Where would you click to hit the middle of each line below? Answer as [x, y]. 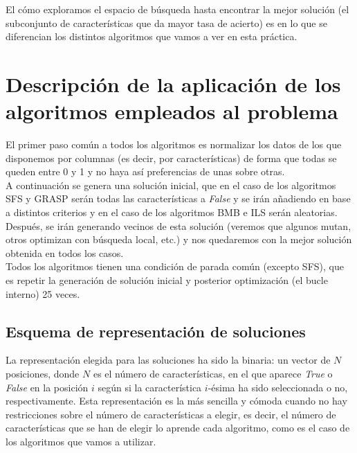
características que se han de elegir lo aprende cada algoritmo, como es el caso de [178, 428]
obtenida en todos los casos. [65, 252]
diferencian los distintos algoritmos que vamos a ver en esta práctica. [152, 36]
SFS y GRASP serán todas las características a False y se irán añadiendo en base [178, 198]
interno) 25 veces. [43, 293]
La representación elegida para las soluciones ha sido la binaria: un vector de [168, 360]
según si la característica [150, 387]
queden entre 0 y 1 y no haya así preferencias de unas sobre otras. [145, 171]
